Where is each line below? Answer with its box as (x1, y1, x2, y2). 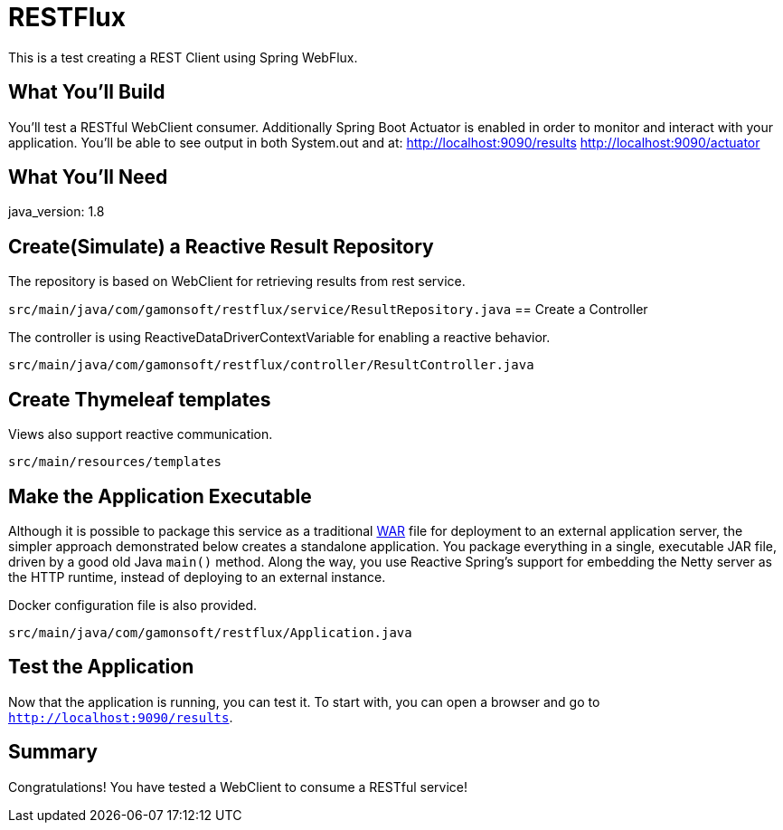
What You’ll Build (8, 81, 165, 104)
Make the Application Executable (8, 484, 312, 508)
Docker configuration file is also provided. (8, 596, 258, 613)
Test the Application (8, 655, 194, 679)
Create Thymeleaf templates (8, 387, 271, 411)
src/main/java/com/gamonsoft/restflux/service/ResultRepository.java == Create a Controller (8, 301, 648, 318)
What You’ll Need (8, 166, 168, 189)
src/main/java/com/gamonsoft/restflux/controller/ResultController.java (8, 358, 534, 373)
